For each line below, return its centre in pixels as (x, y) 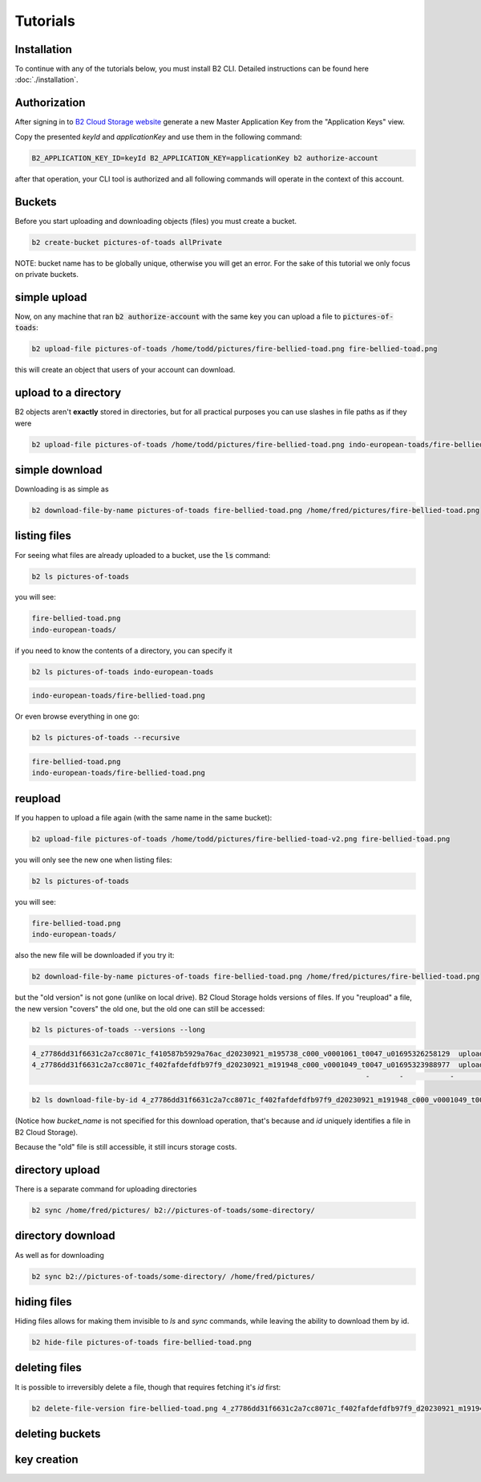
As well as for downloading (59, 1255)
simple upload (51, 297)
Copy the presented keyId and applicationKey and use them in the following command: (158, 136)
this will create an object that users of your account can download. (125, 370)
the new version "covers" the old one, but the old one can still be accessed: (140, 1008)
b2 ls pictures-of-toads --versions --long (119, 1030)
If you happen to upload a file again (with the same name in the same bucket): (143, 817)
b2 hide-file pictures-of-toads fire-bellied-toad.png (141, 1342)
